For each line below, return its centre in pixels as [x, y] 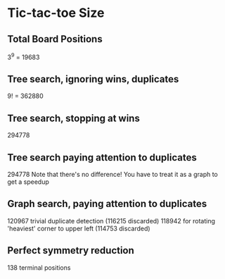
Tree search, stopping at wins [74, 118]
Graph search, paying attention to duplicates [107, 204]
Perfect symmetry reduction [71, 250]
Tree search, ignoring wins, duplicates [93, 79]
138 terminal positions [39, 267]
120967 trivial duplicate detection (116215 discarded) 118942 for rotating [111, 221]
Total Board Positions [55, 39]
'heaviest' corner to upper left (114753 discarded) [79, 228]
